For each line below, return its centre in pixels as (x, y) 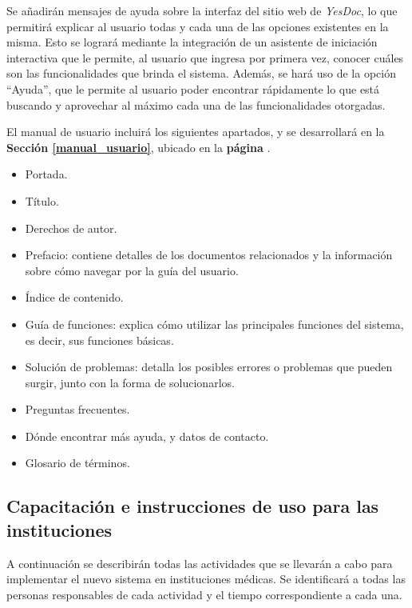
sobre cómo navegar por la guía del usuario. (132, 270)
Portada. (46, 174)
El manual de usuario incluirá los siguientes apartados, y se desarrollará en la (196, 132)
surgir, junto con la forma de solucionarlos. (130, 382)
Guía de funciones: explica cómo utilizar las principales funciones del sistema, (214, 324)
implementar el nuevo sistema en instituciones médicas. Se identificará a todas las (206, 579)
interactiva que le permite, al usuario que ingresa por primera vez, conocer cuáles (205, 57)
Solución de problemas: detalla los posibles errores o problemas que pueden (209, 367)
